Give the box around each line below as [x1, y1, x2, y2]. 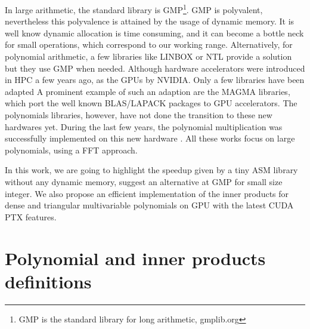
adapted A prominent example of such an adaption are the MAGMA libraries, [5, 85, 290, 97]
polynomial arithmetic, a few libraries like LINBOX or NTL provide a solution [5, 50, 292, 63]
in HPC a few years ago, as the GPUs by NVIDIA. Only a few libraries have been [5, 73, 305, 86]
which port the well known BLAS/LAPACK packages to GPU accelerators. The [5, 97, 297, 109]
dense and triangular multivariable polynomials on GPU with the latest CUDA [5, 199, 294, 211]
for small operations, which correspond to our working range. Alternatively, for [5, 38, 293, 51]
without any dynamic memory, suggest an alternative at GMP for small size [5, 175, 283, 187]
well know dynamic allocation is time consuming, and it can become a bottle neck [5, 26, 304, 39]
